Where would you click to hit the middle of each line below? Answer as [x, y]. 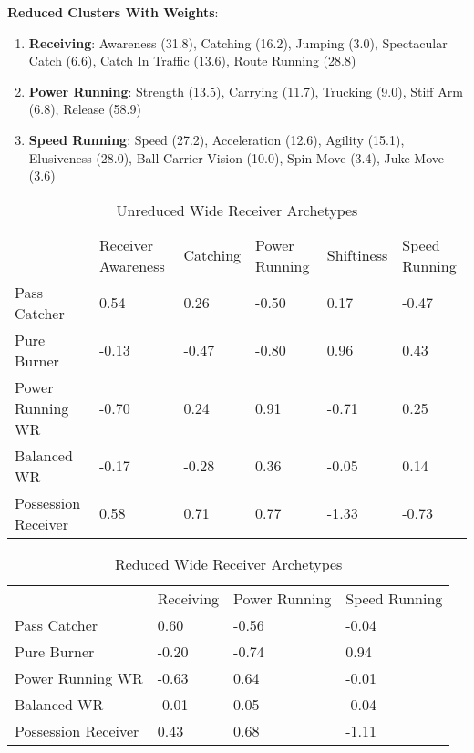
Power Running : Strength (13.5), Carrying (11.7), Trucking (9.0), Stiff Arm [246, 91]
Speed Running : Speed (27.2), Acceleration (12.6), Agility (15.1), [216, 139]
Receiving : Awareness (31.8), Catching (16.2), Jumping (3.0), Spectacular [238, 42]
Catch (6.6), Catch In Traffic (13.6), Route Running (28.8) [192, 61]
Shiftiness [357, 255]
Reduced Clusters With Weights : [113, 12]
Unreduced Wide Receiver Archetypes [237, 210]
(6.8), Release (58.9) [85, 109]
